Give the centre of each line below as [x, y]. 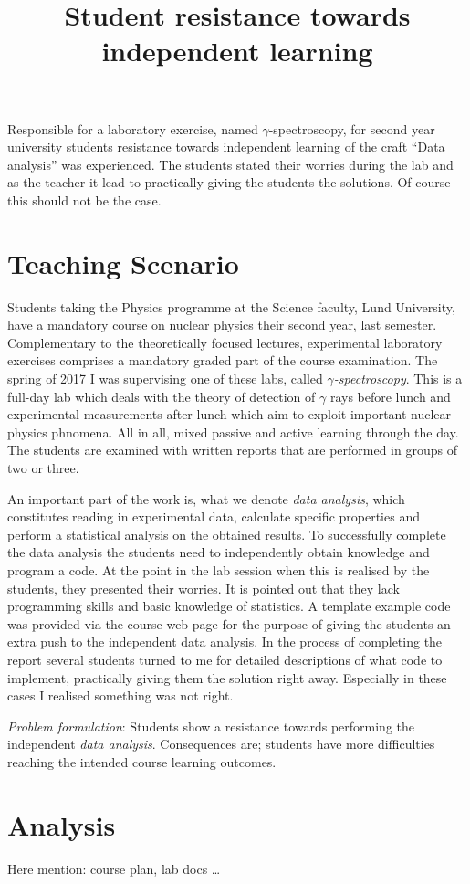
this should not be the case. [84, 200]
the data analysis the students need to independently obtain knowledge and [219, 552]
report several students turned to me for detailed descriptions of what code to [225, 659]
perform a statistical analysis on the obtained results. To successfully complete [227, 534]
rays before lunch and [390, 396]
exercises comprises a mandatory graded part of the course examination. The [223, 360]
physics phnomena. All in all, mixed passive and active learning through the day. [233, 431]
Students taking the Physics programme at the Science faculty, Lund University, [231, 306]
